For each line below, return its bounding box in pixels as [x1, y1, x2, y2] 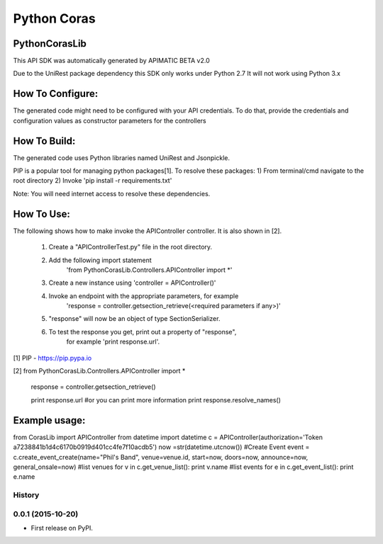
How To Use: [13, 208, 70, 220]
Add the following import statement [48, 256, 152, 264]
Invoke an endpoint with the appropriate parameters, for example [48, 291, 239, 300]
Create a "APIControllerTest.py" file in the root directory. [48, 243, 213, 251]
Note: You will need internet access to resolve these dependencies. [13, 189, 211, 198]
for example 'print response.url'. [66, 337, 160, 346]
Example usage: [13, 414, 86, 426]
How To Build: [13, 135, 76, 147]
